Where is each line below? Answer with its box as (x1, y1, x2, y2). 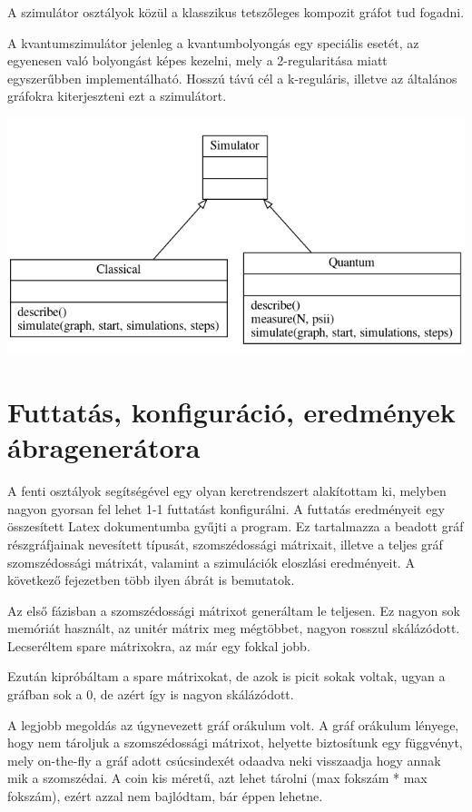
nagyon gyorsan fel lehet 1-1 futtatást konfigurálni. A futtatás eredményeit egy (7, 499, 445, 518)
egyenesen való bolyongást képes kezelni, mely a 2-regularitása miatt (7, 51, 388, 70)
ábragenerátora (7, 429, 201, 466)
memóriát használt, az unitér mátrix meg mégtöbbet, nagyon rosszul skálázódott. (7, 619, 460, 638)
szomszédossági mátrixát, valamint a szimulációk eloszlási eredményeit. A (7, 552, 415, 571)
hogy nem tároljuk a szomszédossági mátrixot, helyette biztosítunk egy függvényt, (7, 733, 463, 752)
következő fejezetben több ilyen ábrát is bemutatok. (7, 570, 295, 589)
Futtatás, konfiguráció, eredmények (7, 393, 456, 430)
